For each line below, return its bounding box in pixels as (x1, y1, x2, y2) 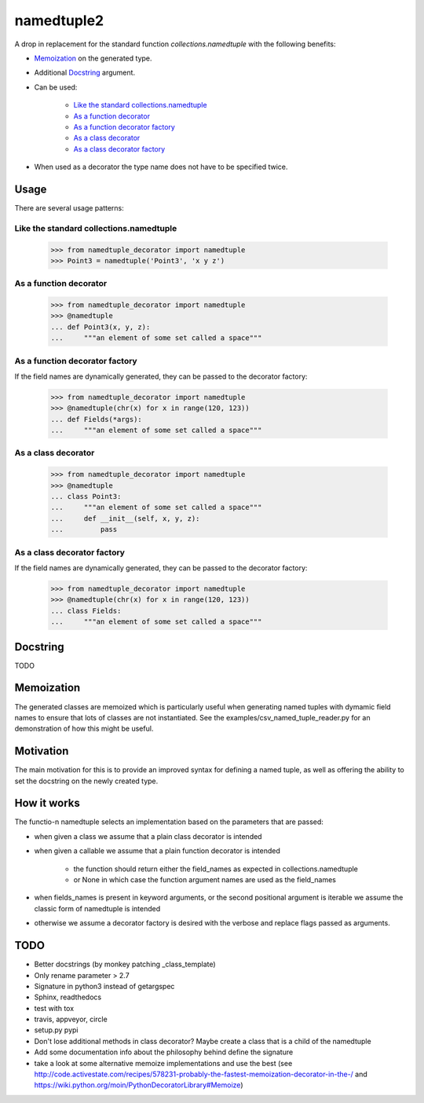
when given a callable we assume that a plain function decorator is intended (34, 846, 280, 856)
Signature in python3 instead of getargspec (34, 981, 175, 991)
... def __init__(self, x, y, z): (50, 514, 200, 522)
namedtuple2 (14, 12, 104, 29)
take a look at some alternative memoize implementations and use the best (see (34, 1058, 293, 1068)
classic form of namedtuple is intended (34, 903, 161, 913)
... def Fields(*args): (50, 415, 143, 423)
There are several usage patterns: (14, 203, 125, 212)
